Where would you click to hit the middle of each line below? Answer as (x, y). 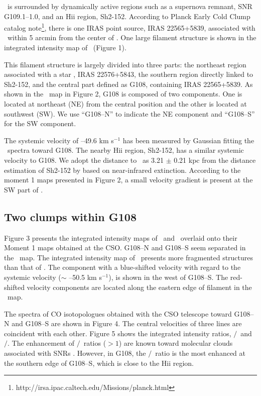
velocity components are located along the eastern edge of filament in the (139, 287)
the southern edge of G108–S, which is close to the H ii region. (99, 363)
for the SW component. (40, 123)
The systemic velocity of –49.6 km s (59, 140)
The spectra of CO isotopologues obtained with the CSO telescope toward (118, 313)
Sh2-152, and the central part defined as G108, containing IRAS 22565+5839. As (128, 84)
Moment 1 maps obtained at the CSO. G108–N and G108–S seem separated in (125, 247)
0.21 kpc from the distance (215, 160)
